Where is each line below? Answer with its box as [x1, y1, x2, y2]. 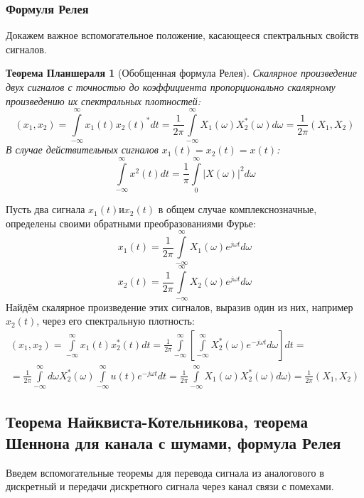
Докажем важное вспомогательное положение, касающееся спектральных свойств [6, 28, 359, 43]
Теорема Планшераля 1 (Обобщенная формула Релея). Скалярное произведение [6, 65, 357, 80]
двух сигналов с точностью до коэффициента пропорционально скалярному [6, 80, 336, 94]
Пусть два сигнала [6, 202, 85, 217]
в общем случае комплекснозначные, [158, 202, 317, 217]
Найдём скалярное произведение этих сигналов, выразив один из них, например [6, 299, 353, 314]
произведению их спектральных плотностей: [6, 93, 201, 108]
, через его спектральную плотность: [36, 313, 195, 328]
